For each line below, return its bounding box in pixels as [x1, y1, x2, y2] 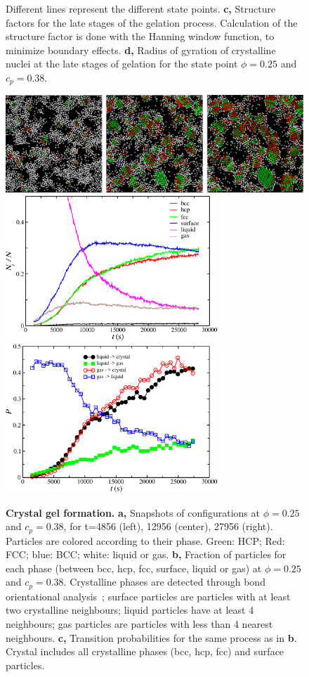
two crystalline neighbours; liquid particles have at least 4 [6, 602, 254, 617]
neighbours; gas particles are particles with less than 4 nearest [6, 616, 273, 631]
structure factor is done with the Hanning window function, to [6, 29, 275, 44]
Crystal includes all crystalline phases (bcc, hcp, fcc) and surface [6, 644, 284, 659]
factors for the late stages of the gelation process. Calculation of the [6, 15, 298, 30]
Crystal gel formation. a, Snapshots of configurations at [6, 505, 260, 520]
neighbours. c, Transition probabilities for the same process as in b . [6, 630, 297, 645]
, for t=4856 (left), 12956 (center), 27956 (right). [63, 519, 273, 534]
